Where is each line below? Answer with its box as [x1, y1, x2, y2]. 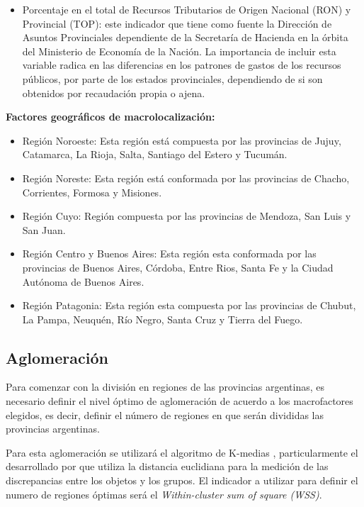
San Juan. [22, 222, 66, 237]
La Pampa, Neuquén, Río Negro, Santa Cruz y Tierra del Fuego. [22, 311, 303, 326]
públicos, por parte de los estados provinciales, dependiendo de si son [22, 71, 323, 86]
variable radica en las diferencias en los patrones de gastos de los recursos [22, 57, 341, 72]
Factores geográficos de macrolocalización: [6, 109, 215, 124]
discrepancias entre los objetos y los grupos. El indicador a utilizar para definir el [6, 473, 358, 488]
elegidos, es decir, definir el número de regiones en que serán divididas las [6, 407, 324, 422]
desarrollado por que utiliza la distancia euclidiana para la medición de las [6, 459, 329, 474]
